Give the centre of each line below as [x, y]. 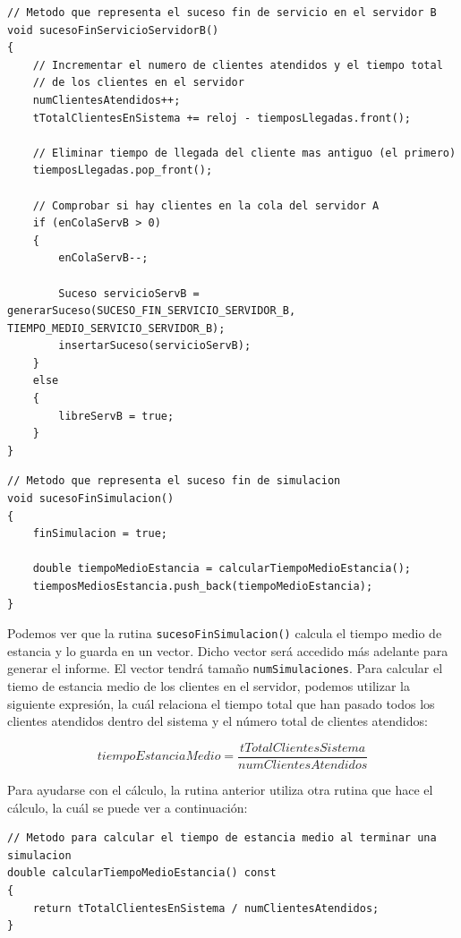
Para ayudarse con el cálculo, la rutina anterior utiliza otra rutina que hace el [220, 789]
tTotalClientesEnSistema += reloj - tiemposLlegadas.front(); [222, 118]
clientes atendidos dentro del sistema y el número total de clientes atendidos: [218, 721]
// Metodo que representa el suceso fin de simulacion [174, 481]
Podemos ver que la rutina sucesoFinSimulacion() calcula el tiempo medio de [225, 633]
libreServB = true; [116, 416]
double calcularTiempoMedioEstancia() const [142, 873]
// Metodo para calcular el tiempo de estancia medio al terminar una [222, 838]
